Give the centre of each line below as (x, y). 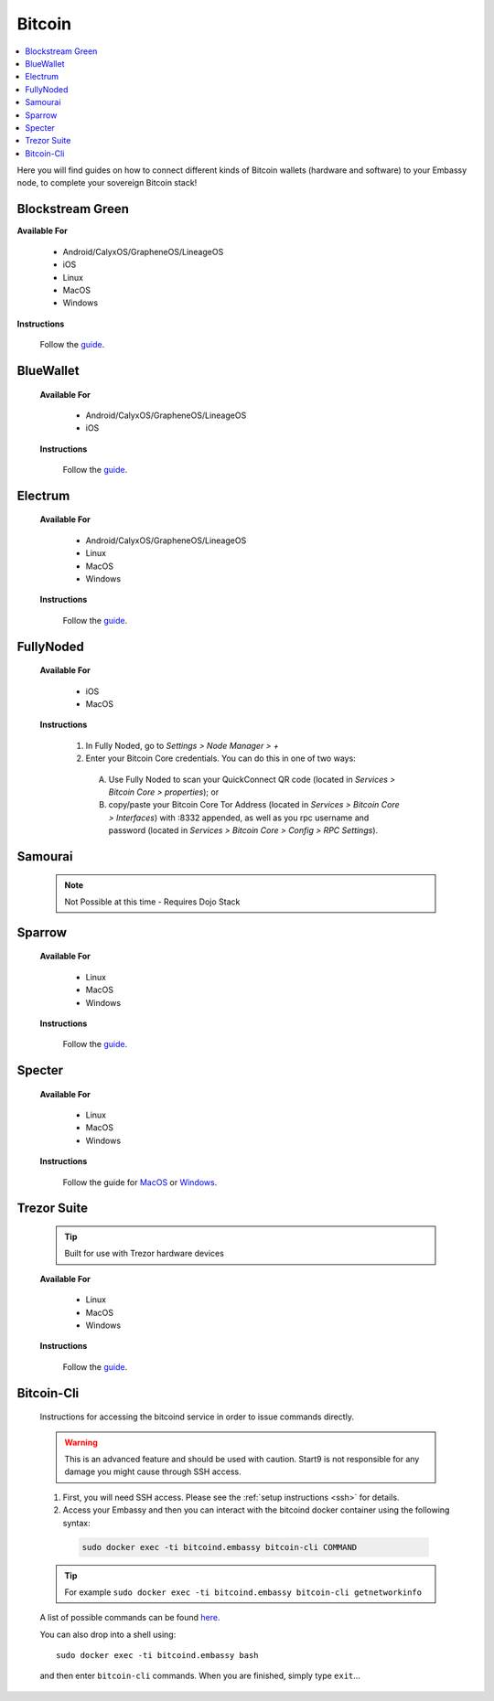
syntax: (76, 1523)
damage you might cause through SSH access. (153, 1471)
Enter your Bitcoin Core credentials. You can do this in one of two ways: (220, 758)
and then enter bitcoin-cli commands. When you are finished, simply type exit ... (200, 1676)
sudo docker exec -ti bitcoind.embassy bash (158, 1656)
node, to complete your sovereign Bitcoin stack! (107, 183)
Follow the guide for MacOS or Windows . (140, 1182)
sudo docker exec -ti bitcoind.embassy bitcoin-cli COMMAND (220, 1547)
